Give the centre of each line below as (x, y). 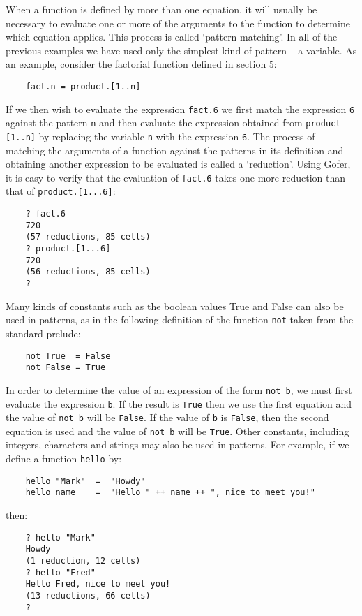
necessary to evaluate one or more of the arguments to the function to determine (178, 23)
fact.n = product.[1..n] (83, 86)
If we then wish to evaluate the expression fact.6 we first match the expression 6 (180, 109)
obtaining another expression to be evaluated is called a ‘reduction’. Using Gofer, (178, 164)
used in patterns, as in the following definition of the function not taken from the (180, 320)
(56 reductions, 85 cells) (88, 272)
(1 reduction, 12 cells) (83, 560)
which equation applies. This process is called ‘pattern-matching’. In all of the (172, 37)
